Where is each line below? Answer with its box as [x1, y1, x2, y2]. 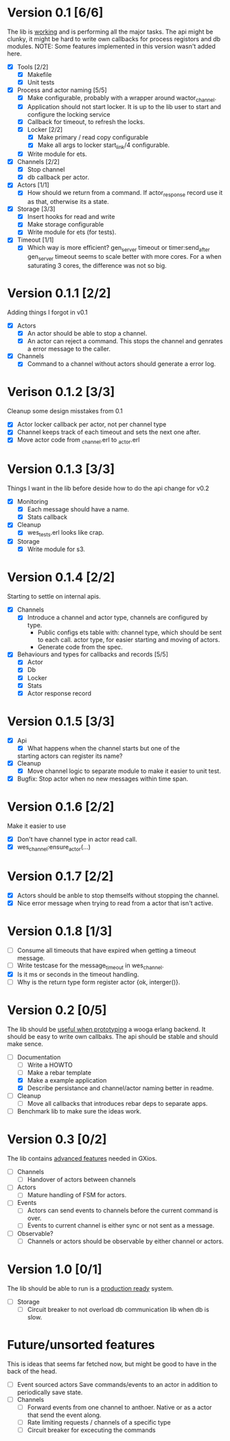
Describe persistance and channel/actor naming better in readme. [27, 1083, 214, 1092]
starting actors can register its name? [16, 752, 123, 760]
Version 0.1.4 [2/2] [7, 570, 115, 585]
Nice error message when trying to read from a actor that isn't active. [16, 899, 214, 907]
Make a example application [27, 1076, 107, 1084]
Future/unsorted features [7, 1337, 155, 1352]
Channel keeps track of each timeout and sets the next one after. [16, 428, 201, 437]
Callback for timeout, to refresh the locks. [27, 118, 146, 126]
